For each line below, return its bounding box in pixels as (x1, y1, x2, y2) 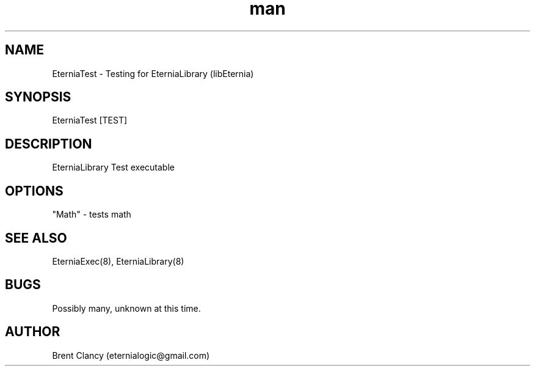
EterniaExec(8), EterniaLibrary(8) (52, 255, 184, 266)
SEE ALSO (5, 230, 67, 246)
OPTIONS (5, 183, 64, 199)
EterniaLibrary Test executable (52, 162, 175, 173)
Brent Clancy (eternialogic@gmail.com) (52, 350, 210, 361)
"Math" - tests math (52, 209, 131, 220)
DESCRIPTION (5, 136, 92, 152)
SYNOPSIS (5, 89, 71, 105)
